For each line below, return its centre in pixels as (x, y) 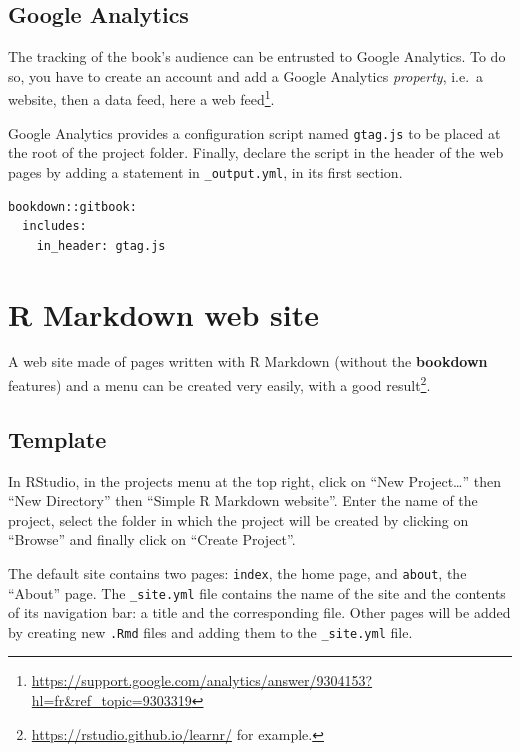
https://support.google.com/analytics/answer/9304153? (202, 680)
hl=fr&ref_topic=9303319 (111, 700)
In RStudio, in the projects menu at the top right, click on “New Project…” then (254, 480)
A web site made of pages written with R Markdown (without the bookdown (248, 361)
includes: (54, 226)
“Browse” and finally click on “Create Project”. (152, 539)
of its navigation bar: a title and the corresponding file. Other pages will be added (259, 612)
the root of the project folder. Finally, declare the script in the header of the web (256, 152)
